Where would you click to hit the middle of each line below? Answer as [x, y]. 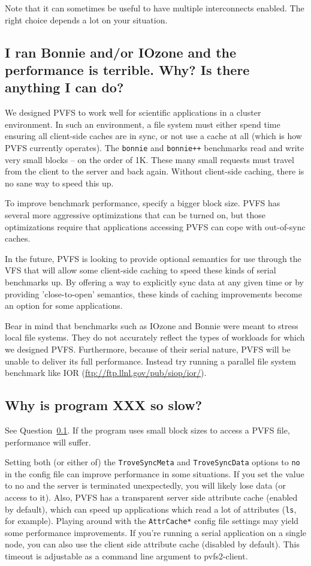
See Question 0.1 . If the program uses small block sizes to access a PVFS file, [147, 430]
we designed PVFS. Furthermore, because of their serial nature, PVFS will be [148, 349]
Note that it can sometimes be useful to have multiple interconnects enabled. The [155, 8]
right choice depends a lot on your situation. [86, 19]
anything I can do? [64, 87]
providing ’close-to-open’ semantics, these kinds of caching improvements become [153, 293]
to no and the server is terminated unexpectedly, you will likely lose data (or [145, 485]
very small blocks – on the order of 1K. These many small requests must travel [150, 159]
